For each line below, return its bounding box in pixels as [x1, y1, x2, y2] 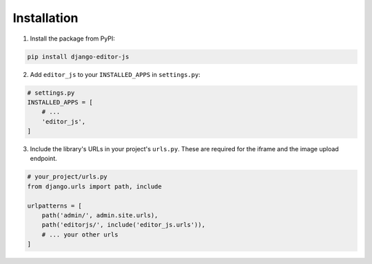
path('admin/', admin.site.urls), [41, 211, 158, 219]
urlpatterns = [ [27, 201, 83, 210]
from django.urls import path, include [27, 182, 162, 190]
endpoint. [30, 155, 58, 163]
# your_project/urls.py [27, 173, 108, 181]
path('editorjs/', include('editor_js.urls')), [41, 221, 206, 229]
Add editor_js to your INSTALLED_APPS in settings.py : [30, 70, 201, 78]
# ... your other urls [41, 230, 118, 239]
